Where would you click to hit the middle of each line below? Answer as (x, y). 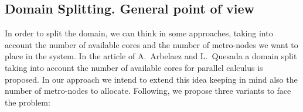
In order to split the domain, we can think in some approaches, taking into (139, 33)
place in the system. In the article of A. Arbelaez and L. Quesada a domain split (151, 56)
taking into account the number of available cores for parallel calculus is (134, 67)
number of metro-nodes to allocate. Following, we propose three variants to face (148, 91)
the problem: (28, 102)
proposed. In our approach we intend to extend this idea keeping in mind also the (151, 79)
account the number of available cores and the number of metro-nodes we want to (151, 44)
